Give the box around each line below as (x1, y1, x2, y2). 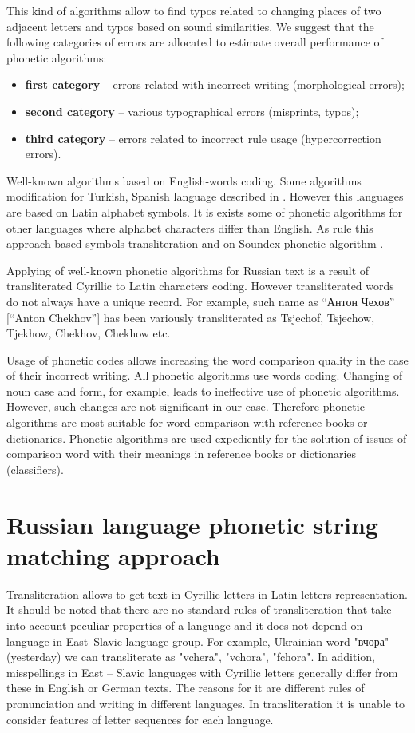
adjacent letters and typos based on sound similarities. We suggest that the (6, 18, 374, 34)
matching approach (6, 539, 220, 572)
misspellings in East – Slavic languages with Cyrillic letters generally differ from (6, 663, 398, 680)
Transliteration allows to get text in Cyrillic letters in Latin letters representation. (6, 585, 408, 602)
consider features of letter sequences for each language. (6, 711, 274, 727)
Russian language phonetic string (6, 508, 378, 540)
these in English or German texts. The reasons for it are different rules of (6, 679, 365, 696)
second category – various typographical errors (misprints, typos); (25, 102, 359, 119)
